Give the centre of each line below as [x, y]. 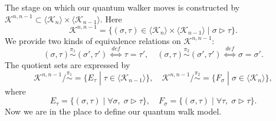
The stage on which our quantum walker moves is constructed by [122, 7]
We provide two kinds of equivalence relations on [93, 40]
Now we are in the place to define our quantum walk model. [113, 111]
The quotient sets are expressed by [68, 65]
